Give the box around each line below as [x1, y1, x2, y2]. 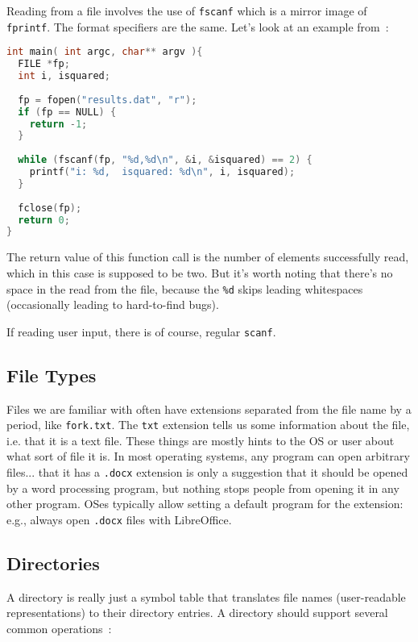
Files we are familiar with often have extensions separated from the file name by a [6, 400, 412, 417]
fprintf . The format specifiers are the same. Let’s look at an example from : [6, 18, 389, 35]
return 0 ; [18, 214, 70, 226]
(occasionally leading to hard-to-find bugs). [6, 296, 219, 313]
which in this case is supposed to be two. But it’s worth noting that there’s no [6, 264, 393, 281]
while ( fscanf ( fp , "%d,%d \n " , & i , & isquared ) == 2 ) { [18, 154, 312, 166]
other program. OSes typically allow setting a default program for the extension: [6, 495, 404, 512]
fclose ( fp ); [18, 202, 82, 214]
